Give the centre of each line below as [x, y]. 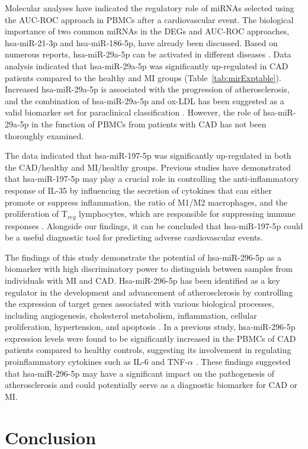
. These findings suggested [243, 362]
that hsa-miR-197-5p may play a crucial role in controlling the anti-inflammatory [152, 179]
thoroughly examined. [44, 135]
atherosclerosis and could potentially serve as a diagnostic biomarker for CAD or [151, 385]
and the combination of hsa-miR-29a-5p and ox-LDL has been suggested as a [145, 100]
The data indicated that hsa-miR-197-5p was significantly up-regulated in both [148, 155]
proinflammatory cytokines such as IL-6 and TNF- [97, 362]
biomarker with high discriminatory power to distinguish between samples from [149, 269]
